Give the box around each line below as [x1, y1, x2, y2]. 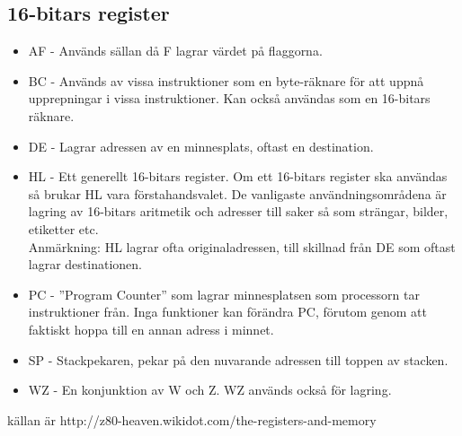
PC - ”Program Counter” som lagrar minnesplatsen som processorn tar [28, 284, 420, 303]
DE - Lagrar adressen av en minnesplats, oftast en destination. [28, 136, 374, 155]
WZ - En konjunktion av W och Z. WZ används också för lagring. [28, 380, 392, 399]
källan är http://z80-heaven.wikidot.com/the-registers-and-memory [7, 410, 377, 429]
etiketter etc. [28, 219, 99, 238]
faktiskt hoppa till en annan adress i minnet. [28, 319, 274, 338]
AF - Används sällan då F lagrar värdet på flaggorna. [28, 41, 323, 60]
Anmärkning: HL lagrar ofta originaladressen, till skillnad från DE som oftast [28, 237, 456, 256]
